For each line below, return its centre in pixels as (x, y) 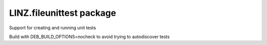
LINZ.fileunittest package (63, 13)
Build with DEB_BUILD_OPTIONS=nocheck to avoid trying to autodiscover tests (89, 37)
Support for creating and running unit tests (53, 28)
